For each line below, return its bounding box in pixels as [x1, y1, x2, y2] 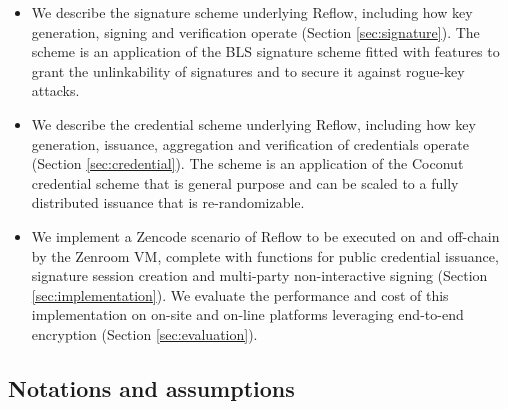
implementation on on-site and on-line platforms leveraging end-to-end [31, 304, 464, 325]
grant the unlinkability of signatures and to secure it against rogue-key [31, 60, 465, 81]
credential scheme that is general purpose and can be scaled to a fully [31, 172, 459, 193]
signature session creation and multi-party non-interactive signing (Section [31, 265, 488, 286]
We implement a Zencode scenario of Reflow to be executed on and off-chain [31, 225, 500, 246]
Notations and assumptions [8, 372, 295, 403]
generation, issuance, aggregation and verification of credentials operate [31, 133, 469, 154]
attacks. [31, 80, 80, 101]
